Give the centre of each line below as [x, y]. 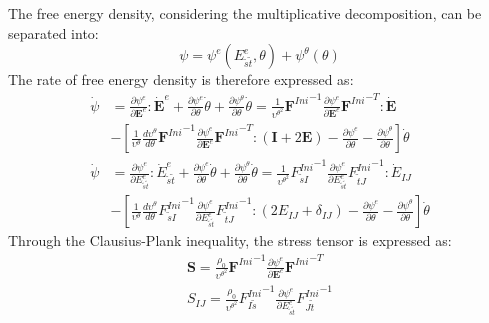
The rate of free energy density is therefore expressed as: [181, 79]
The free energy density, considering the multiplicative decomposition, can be [245, 13]
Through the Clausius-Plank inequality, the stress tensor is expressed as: [230, 240]
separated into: [53, 32]
